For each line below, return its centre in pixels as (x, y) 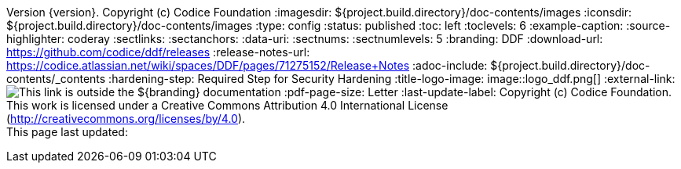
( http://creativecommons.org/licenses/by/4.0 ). (126, 119)
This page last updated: (67, 132)
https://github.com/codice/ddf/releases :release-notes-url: (158, 52)
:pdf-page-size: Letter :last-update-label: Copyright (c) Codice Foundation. (478, 92)
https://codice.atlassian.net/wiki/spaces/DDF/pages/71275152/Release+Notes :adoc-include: (247, 65)
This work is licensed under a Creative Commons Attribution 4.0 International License (227, 105)
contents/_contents (56, 79)
